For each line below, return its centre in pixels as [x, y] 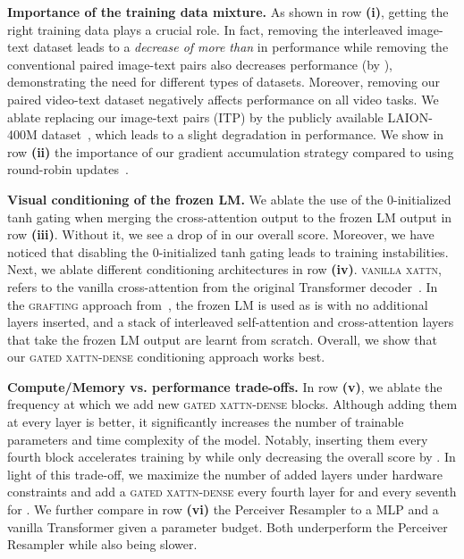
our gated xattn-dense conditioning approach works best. [166, 357]
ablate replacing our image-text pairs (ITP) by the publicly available [195, 117]
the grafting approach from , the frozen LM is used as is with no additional [218, 304]
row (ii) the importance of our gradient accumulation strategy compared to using [231, 151]
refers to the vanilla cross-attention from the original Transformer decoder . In [223, 286]
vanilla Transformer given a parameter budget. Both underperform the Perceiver [228, 526]
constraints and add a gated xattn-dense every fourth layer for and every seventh [232, 492]
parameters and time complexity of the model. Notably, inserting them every [218, 439]
